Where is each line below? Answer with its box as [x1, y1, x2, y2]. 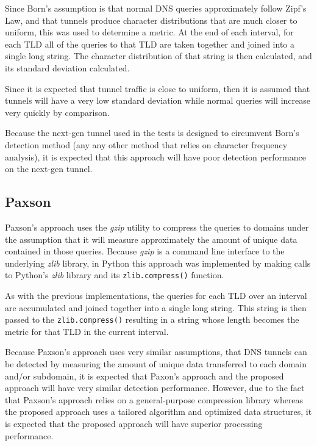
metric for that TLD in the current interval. [5, 325, 169, 337]
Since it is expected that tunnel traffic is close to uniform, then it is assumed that [5, 82, 310, 95]
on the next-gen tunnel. [5, 162, 93, 175]
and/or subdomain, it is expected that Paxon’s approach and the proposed [5, 369, 284, 382]
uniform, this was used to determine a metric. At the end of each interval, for [5, 26, 294, 38]
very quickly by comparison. [5, 106, 110, 118]
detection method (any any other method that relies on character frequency [5, 138, 288, 151]
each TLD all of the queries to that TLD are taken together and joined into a [5, 37, 295, 50]
